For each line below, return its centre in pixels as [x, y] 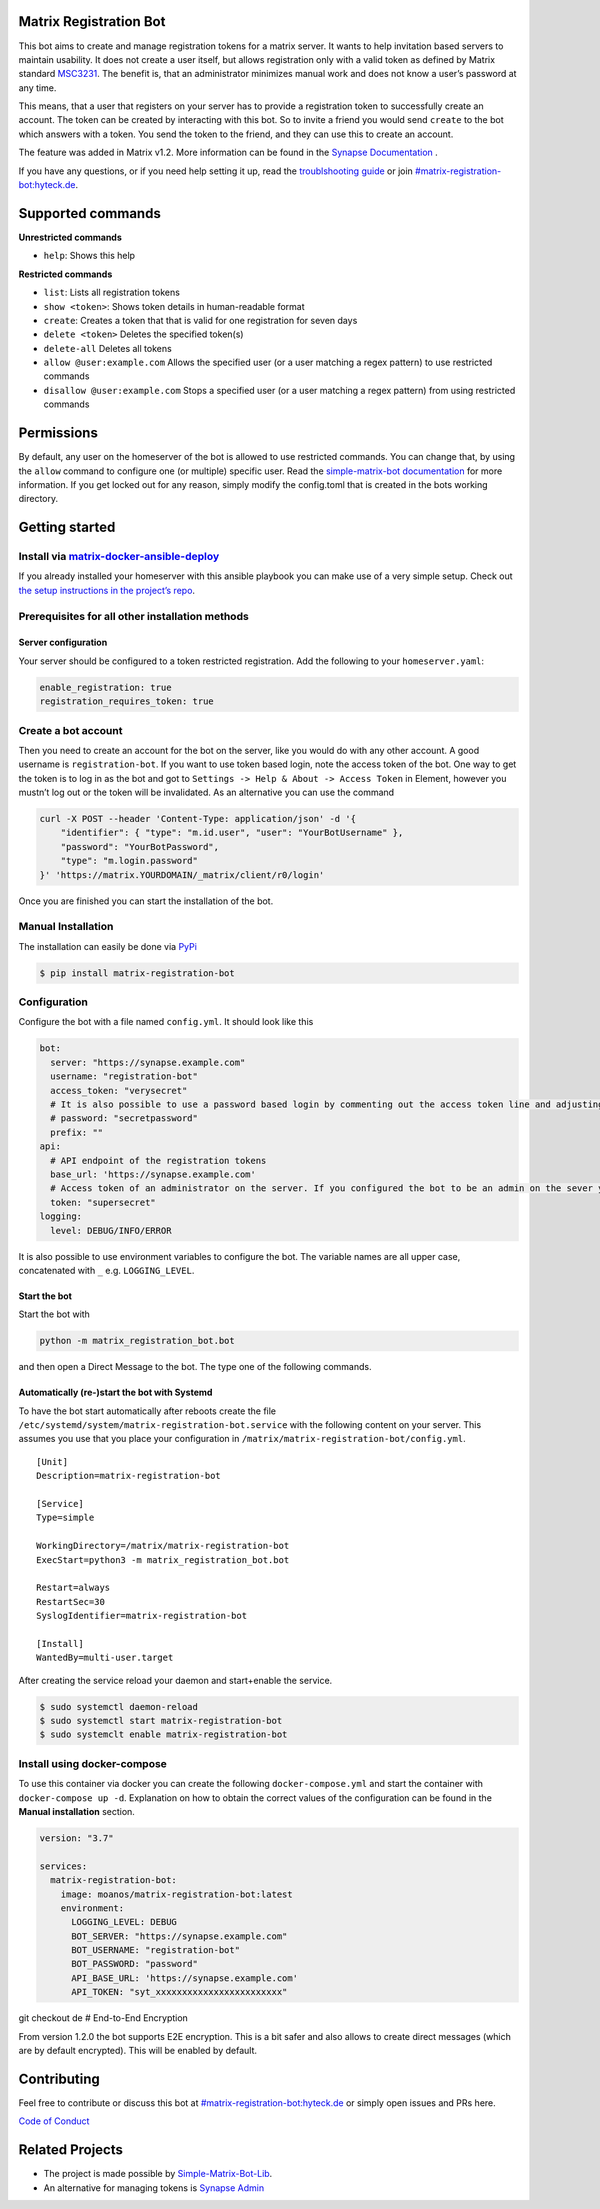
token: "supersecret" [103, 1202]
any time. [37, 87]
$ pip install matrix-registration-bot [137, 973]
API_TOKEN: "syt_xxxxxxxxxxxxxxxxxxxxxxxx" [179, 1992]
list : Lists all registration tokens [111, 292]
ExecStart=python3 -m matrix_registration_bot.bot [163, 1559]
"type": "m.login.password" [129, 861]
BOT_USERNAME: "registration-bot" [155, 1950]
